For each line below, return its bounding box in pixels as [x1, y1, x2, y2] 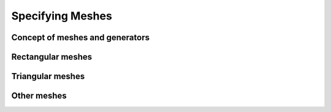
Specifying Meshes [11, 9, 113, 23]
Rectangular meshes [11, 52, 92, 62]
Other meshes [11, 91, 67, 101]
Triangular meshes [11, 71, 85, 82]
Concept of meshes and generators [11, 32, 150, 43]
